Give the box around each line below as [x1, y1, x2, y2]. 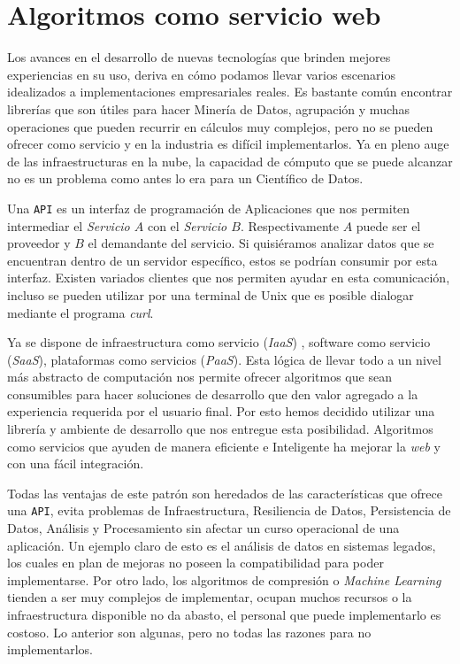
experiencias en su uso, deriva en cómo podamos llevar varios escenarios [7, 65, 395, 83]
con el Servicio [147, 216, 227, 235]
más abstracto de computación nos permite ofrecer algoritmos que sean [7, 367, 392, 386]
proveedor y [7, 234, 71, 252]
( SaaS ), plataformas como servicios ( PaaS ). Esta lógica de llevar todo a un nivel [7, 350, 441, 368]
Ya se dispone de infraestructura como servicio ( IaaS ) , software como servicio [7, 333, 431, 351]
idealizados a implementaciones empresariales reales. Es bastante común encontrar [7, 82, 453, 101]
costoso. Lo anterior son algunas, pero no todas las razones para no [7, 622, 372, 641]
